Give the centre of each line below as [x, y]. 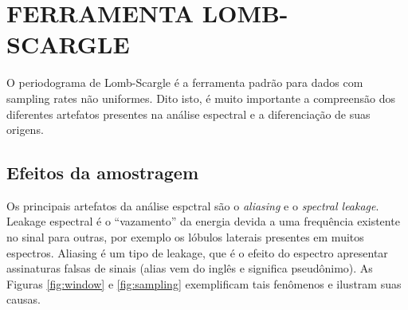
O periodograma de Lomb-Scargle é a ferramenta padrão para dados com [185, 82]
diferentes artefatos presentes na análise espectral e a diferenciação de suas [188, 114]
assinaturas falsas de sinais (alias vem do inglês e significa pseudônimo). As [190, 268]
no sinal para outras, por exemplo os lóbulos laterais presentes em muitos [185, 237]
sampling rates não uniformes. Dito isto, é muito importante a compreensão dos [201, 98]
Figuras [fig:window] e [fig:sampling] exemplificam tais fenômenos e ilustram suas [204, 283]
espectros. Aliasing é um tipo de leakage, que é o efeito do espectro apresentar [197, 252]
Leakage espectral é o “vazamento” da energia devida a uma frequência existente [203, 221]
